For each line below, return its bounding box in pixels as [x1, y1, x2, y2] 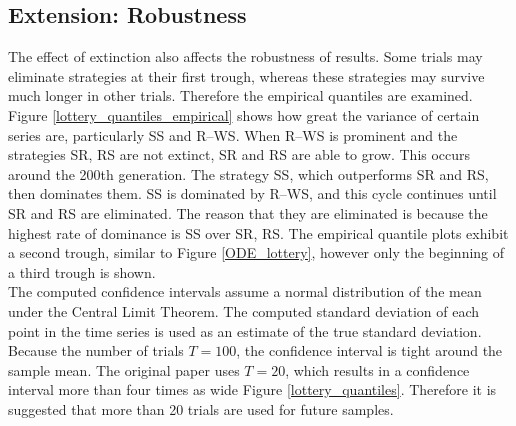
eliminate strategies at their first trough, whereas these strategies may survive [8, 65, 485, 86]
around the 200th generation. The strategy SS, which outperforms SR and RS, [8, 163, 489, 184]
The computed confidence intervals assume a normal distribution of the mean [8, 281, 482, 302]
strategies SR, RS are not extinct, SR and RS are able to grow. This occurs [8, 144, 471, 165]
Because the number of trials [8, 340, 184, 361]
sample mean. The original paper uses [8, 359, 240, 380]
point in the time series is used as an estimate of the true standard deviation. [8, 320, 482, 341]
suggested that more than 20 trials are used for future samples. [8, 398, 394, 419]
